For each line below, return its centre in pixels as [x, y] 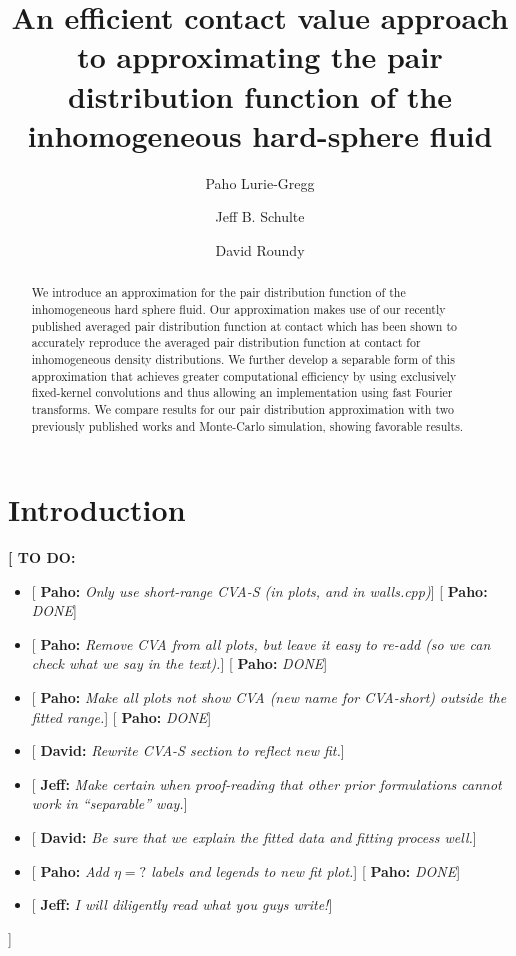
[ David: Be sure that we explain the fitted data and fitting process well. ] [254, 837]
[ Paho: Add [70, 870]
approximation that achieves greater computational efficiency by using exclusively [244, 375]
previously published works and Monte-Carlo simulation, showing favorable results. [247, 425]
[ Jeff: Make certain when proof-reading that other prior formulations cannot [266, 783]
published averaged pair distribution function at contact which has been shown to [244, 325]
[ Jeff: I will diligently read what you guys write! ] [182, 904]
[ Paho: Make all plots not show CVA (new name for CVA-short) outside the [269, 697]
